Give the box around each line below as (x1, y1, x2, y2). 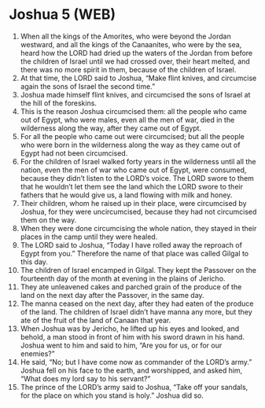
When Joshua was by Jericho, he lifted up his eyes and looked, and (20, 324, 240, 333)
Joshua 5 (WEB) (9, 6, 116, 24)
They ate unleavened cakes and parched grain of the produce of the (20, 281, 242, 292)
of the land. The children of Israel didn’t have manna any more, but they (20, 307, 252, 316)
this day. (20, 257, 48, 266)
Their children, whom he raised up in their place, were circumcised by (20, 198, 247, 208)
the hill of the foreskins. (20, 98, 98, 108)
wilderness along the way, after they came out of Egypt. (20, 123, 202, 133)
